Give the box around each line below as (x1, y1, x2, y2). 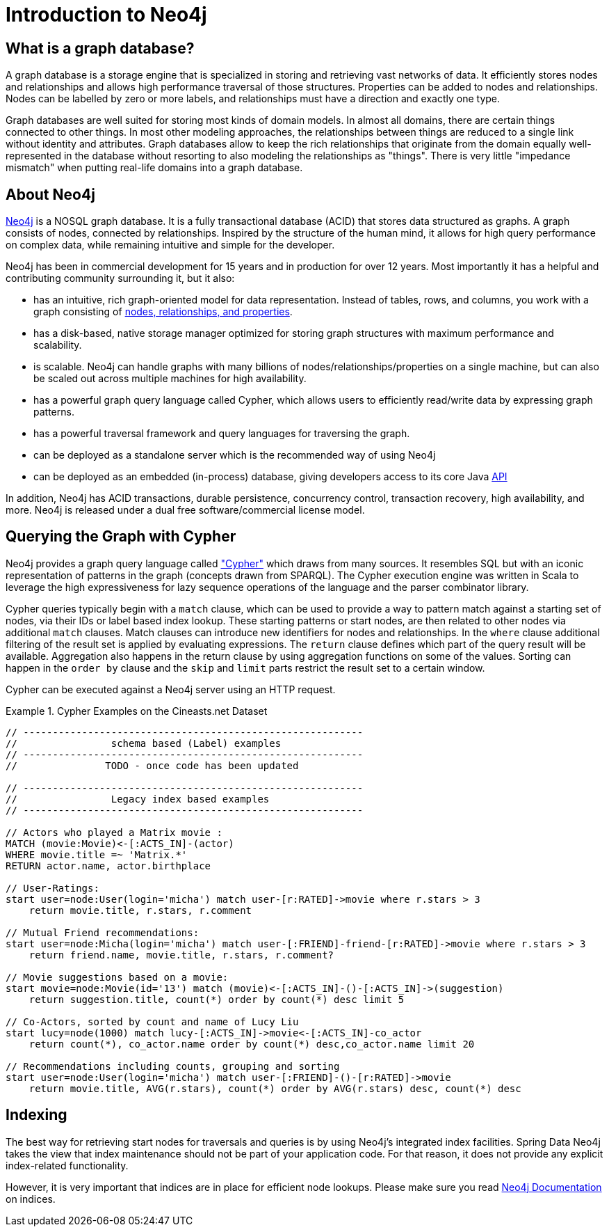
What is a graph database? (6, 39, 195, 57)
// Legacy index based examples (6, 793, 270, 805)
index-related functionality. (6, 1159, 129, 1171)
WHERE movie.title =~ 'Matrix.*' (6, 848, 188, 860)
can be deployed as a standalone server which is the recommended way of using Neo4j (33, 449, 436, 461)
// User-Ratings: (6, 882, 99, 894)
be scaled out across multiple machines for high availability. (33, 372, 307, 385)
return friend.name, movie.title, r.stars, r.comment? (29, 949, 334, 961)
